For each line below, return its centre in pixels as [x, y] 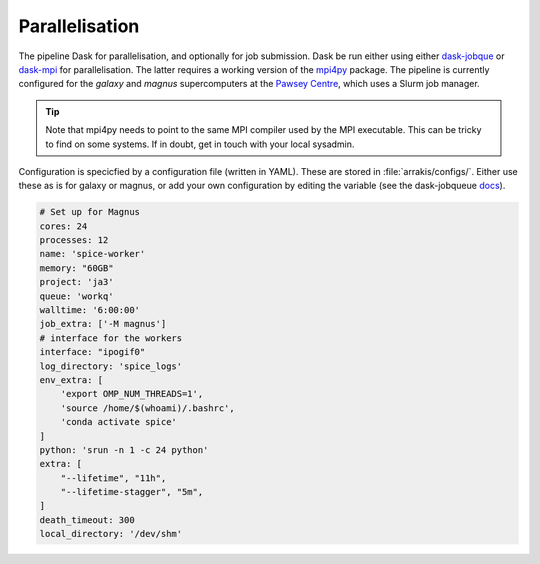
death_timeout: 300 [87, 519]
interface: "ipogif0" [92, 352]
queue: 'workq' [76, 296]
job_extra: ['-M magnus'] [103, 324]
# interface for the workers [111, 338]
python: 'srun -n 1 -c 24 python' [124, 449]
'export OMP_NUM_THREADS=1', [132, 394]
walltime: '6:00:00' [89, 310]
